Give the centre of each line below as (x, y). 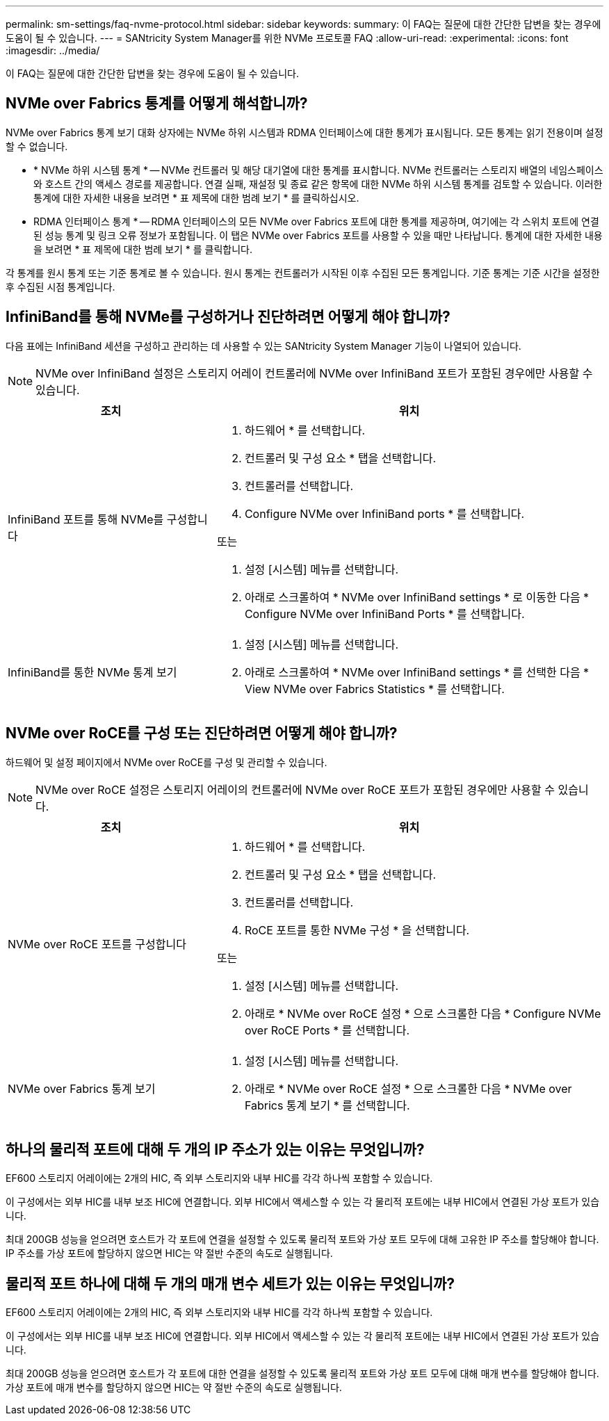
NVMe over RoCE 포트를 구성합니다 (97, 944)
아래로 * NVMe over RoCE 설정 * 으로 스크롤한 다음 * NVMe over (408, 1088)
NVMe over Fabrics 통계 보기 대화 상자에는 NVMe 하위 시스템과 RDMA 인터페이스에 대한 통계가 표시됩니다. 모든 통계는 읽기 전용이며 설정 (304, 132)
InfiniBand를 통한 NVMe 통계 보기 (92, 672)
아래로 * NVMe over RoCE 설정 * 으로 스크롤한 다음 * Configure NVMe (423, 1013)
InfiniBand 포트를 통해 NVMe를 (86, 519)
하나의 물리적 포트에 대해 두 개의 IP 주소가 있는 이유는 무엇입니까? (215, 1149)
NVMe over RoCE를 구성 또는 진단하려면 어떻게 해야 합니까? (202, 733)
